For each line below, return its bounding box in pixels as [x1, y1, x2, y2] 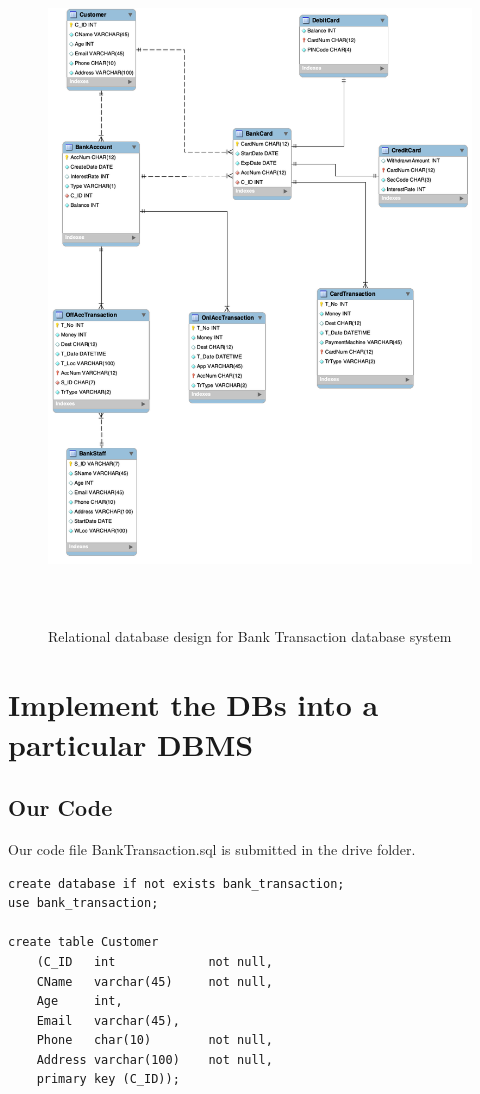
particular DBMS [8, 723, 254, 764]
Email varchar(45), [36, 1013, 180, 1028]
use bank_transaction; [8, 896, 159, 911]
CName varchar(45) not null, [36, 974, 273, 989]
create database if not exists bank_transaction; [8, 876, 345, 891]
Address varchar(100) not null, [36, 1052, 273, 1067]
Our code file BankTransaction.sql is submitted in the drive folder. [8, 838, 416, 859]
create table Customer [8, 935, 159, 950]
